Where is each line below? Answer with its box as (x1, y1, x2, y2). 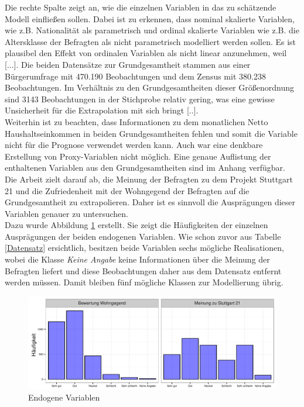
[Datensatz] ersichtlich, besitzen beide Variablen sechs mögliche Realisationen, (5, 242, 284, 254)
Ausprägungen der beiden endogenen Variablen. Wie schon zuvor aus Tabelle (5, 230, 281, 242)
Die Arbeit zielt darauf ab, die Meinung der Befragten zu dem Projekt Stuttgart (5, 173, 293, 185)
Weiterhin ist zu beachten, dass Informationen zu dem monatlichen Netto (5, 115, 268, 127)
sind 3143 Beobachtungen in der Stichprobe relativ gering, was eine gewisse (5, 92, 275, 105)
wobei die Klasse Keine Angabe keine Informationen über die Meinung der (5, 253, 270, 265)
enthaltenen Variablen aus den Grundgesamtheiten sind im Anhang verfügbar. (5, 161, 285, 174)
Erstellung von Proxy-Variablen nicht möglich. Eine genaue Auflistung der (5, 150, 271, 162)
